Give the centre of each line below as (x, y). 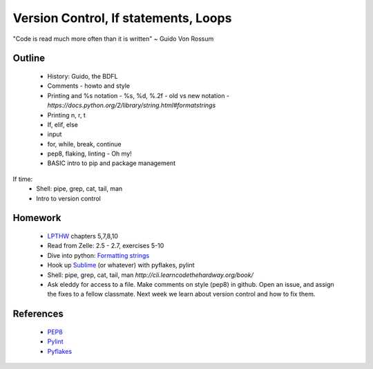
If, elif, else (63, 124)
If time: (23, 179)
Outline (29, 58)
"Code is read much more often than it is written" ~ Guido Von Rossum (113, 39)
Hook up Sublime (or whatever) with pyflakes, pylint (121, 265)
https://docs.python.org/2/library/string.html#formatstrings (132, 105)
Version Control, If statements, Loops (122, 18)
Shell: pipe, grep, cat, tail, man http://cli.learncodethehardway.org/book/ (150, 275)
